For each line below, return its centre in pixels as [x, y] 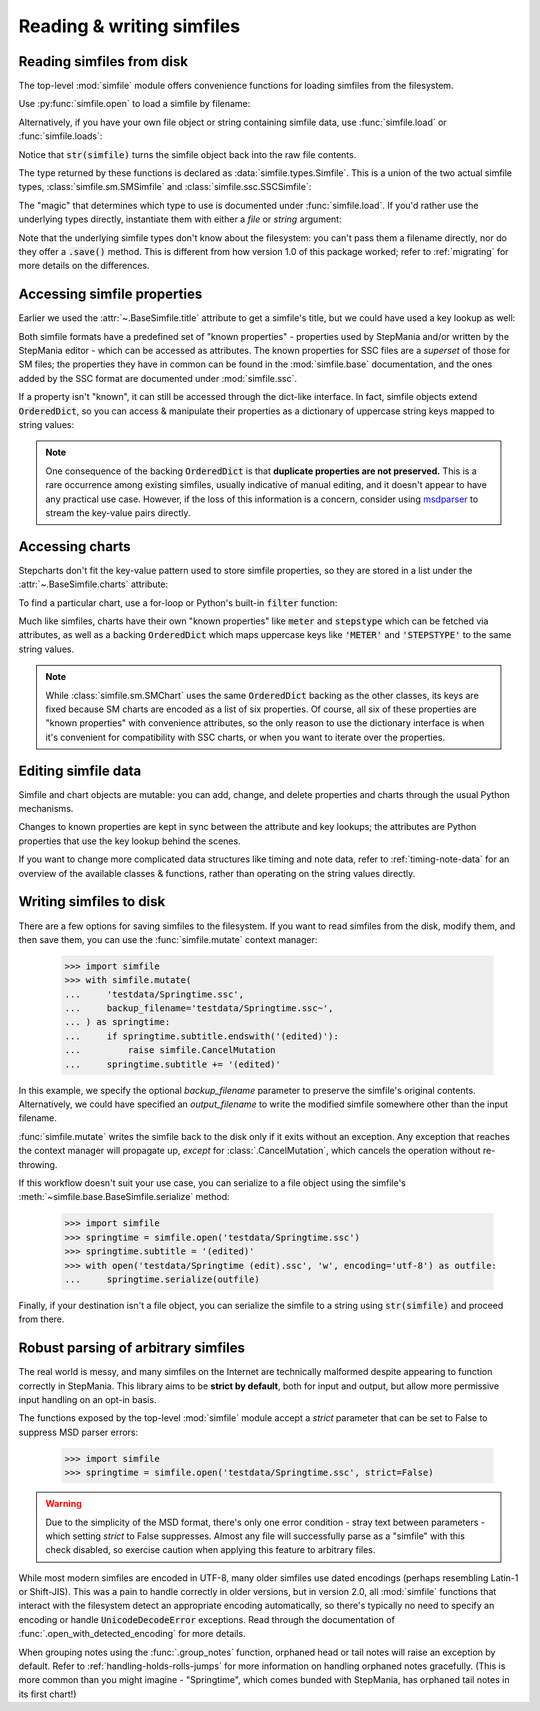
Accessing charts [74, 546]
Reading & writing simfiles [129, 26]
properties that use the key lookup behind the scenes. [129, 841]
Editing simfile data [80, 770]
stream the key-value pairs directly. [118, 512]
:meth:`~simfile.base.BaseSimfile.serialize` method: [124, 1197]
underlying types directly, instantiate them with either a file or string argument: [180, 219]
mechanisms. [46, 809]
